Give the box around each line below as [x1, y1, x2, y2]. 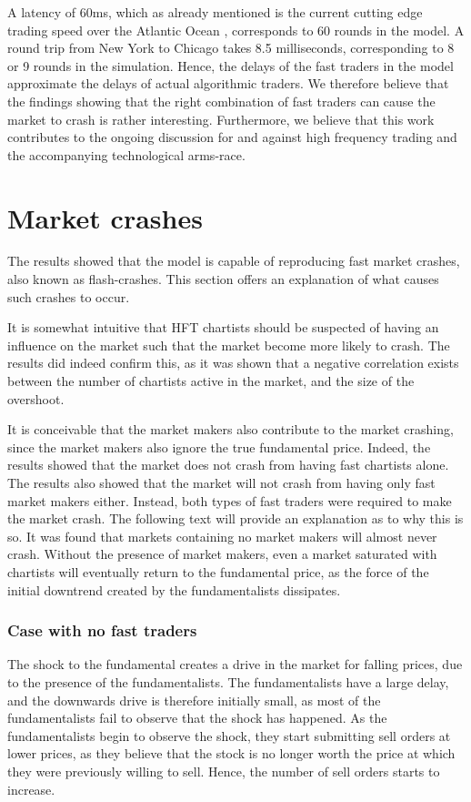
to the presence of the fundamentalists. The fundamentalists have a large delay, [7, 672, 449, 691]
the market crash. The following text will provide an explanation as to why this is [7, 509, 464, 528]
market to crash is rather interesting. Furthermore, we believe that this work [7, 109, 435, 128]
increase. [7, 779, 55, 798]
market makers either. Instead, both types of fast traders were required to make [7, 491, 452, 510]
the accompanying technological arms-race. [7, 145, 246, 164]
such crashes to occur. [7, 287, 130, 306]
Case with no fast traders [7, 619, 197, 642]
